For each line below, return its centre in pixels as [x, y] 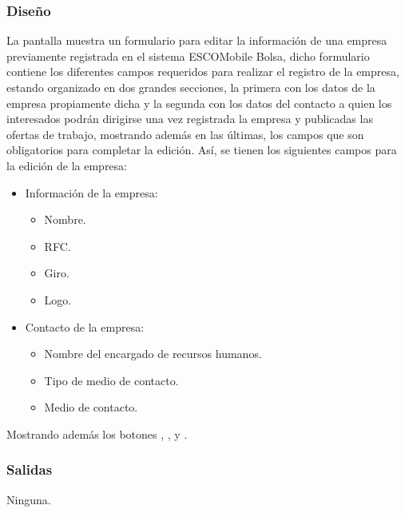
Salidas [30, 469]
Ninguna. [29, 499]
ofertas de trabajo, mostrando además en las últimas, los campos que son [185, 134]
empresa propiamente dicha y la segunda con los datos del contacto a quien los [199, 103]
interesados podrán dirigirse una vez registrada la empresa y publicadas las [190, 119]
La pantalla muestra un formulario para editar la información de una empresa [197, 40]
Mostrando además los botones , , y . [97, 433]
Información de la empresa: [91, 192]
